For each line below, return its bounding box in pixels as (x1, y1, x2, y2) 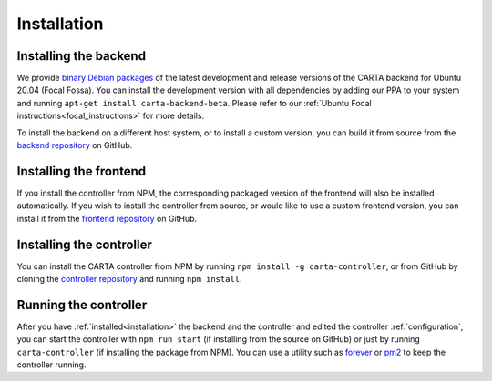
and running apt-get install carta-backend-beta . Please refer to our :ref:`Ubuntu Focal (16, 97, 373, 108)
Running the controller (16, 296, 148, 313)
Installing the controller (16, 236, 152, 252)
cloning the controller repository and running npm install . (16, 274, 242, 284)
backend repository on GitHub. (16, 140, 133, 151)
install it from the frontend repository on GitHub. (16, 213, 198, 224)
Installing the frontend (16, 164, 147, 179)
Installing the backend (16, 48, 146, 64)
